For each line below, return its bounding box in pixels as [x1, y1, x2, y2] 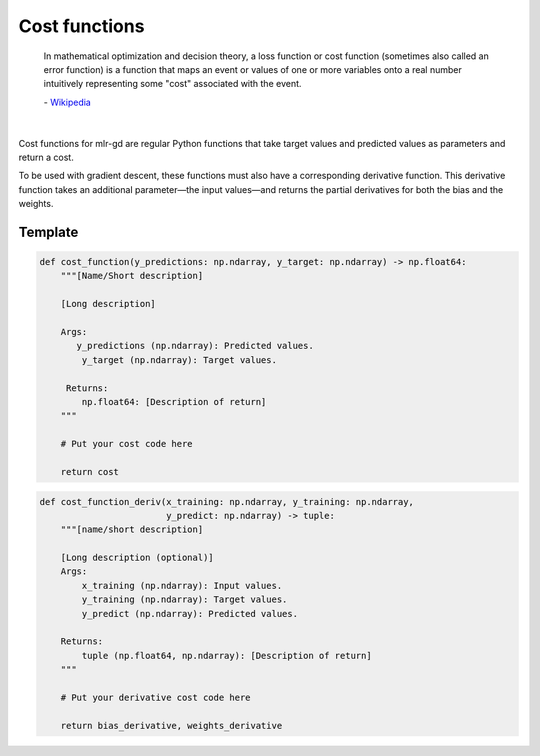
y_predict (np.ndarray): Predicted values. [81, 608, 299, 619]
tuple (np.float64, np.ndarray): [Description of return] [81, 650, 372, 661]
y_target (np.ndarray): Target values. [81, 354, 277, 365]
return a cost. [18, 151, 74, 163]
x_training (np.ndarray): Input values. [81, 580, 283, 591]
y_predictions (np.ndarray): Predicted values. [76, 340, 314, 352]
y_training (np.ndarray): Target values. [81, 594, 288, 605]
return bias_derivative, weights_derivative [60, 720, 283, 731]
